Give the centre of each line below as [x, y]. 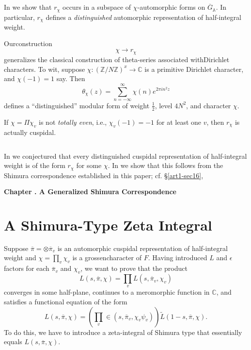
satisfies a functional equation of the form [66, 302]
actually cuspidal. [30, 132]
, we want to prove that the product [134, 268]
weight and [20, 258]
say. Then [71, 78]
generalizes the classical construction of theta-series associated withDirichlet [117, 59]
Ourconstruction [28, 43]
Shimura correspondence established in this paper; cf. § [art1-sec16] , [104, 175]
